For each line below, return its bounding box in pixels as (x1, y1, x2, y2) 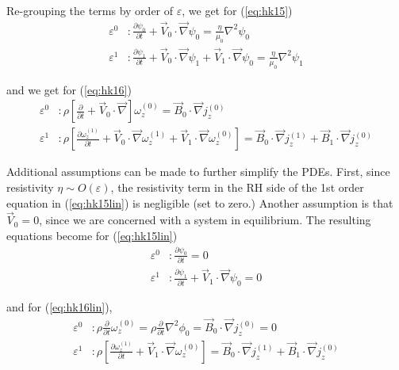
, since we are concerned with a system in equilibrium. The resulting (39, 212, 371, 228)
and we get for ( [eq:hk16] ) (6, 81, 132, 97)
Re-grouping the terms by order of (6, 2, 174, 18)
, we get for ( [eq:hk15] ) (182, 2, 293, 18)
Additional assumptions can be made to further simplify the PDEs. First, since (6, 163, 390, 180)
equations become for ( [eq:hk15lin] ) (6, 227, 178, 243)
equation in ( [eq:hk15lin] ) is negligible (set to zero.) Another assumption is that (6, 194, 393, 211)
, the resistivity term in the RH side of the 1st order (110, 178, 364, 195)
